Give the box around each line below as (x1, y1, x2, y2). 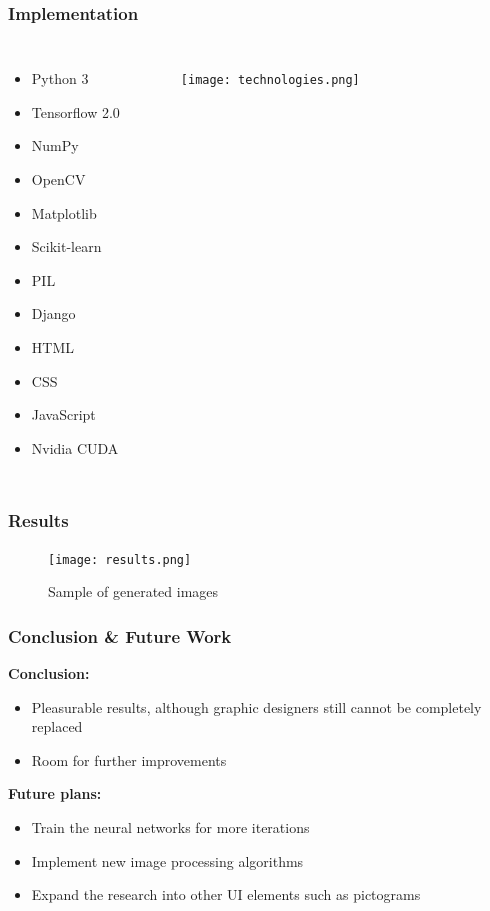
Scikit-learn (31, 236, 102, 257)
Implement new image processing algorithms (31, 850, 304, 871)
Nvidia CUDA (31, 437, 119, 458)
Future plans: (8, 783, 102, 804)
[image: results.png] (48, 552, 192, 567)
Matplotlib (31, 202, 97, 223)
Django (31, 303, 76, 324)
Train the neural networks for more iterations (31, 817, 310, 837)
